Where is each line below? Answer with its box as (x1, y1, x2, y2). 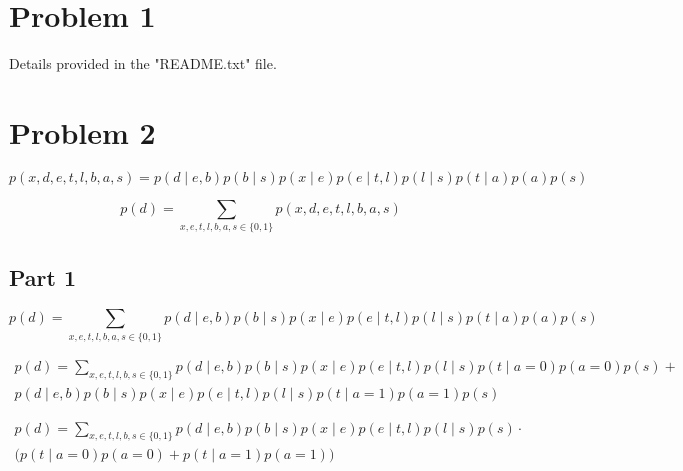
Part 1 (9, 261, 77, 292)
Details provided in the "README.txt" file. (9, 53, 277, 74)
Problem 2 (9, 111, 156, 152)
